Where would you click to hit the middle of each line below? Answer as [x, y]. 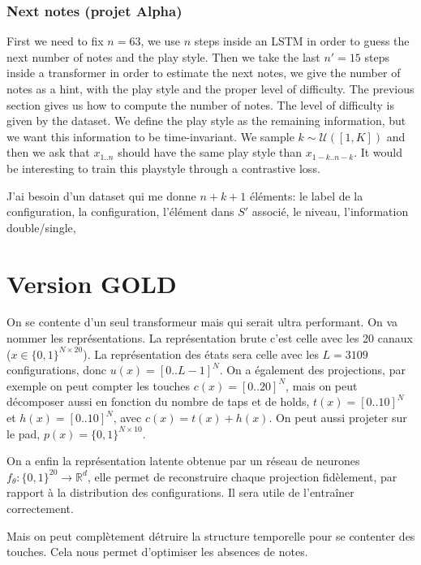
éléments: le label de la [306, 195]
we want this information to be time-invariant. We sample [150, 136]
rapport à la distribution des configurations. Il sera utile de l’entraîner [180, 492]
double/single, [41, 227]
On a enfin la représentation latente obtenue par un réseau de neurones [183, 461]
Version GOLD [92, 283]
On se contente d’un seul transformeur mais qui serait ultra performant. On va [202, 322]
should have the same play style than [210, 152]
